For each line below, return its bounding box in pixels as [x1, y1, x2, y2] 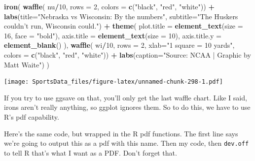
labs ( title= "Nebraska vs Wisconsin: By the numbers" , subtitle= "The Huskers [4, 11, 238, 21]
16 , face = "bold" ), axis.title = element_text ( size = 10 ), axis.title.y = [4, 30, 221, 40]
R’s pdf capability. [4, 112, 59, 122]
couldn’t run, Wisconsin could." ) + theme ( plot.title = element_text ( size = [4, 21, 243, 31]
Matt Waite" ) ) [4, 59, 49, 69]
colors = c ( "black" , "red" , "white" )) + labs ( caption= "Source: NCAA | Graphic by [4, 49, 251, 60]
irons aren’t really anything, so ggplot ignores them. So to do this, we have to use [4, 102, 251, 112]
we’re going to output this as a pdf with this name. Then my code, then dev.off [4, 138, 249, 148]
